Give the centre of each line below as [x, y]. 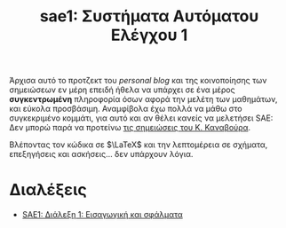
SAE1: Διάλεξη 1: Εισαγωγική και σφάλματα [103, 215]
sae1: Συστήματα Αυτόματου [149, 16]
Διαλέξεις [48, 190]
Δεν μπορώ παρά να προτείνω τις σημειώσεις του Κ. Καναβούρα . [130, 128]
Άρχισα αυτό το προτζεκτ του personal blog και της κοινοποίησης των [138, 81]
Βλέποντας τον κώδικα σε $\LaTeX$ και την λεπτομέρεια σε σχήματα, [139, 145]
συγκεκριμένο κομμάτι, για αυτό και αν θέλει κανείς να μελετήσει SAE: [141, 118]
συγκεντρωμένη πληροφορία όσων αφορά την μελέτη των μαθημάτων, [143, 99]
